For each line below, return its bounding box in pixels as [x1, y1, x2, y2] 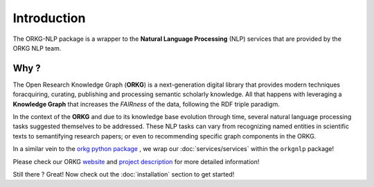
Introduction [12, 10, 86, 26]
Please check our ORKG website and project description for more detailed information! [12, 157, 260, 166]
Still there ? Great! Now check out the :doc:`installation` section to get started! [12, 170, 235, 178]
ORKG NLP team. [12, 44, 62, 52]
